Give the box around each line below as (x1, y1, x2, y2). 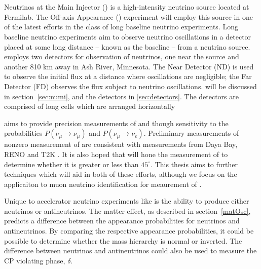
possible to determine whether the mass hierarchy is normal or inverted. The (4, 235, 242, 246)
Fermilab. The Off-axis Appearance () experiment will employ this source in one (4, 11, 253, 22)
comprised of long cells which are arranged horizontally (4, 101, 175, 111)
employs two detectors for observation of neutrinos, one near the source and (4, 51, 239, 62)
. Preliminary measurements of (143, 128, 239, 138)
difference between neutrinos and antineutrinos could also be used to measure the (4, 245, 257, 256)
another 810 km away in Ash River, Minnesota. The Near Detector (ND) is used (4, 61, 254, 71)
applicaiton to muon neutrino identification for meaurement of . (4, 178, 202, 189)
